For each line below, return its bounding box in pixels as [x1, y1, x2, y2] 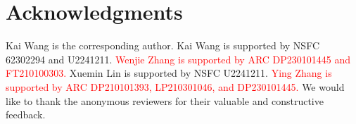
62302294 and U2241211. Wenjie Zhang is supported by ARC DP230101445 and [6, 51, 351, 66]
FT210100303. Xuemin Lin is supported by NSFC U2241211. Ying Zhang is [6, 66, 332, 80]
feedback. [6, 107, 46, 122]
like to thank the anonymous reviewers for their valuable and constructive [6, 93, 324, 108]
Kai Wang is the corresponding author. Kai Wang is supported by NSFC [6, 38, 319, 53]
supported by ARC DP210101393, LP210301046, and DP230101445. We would [6, 79, 345, 94]
